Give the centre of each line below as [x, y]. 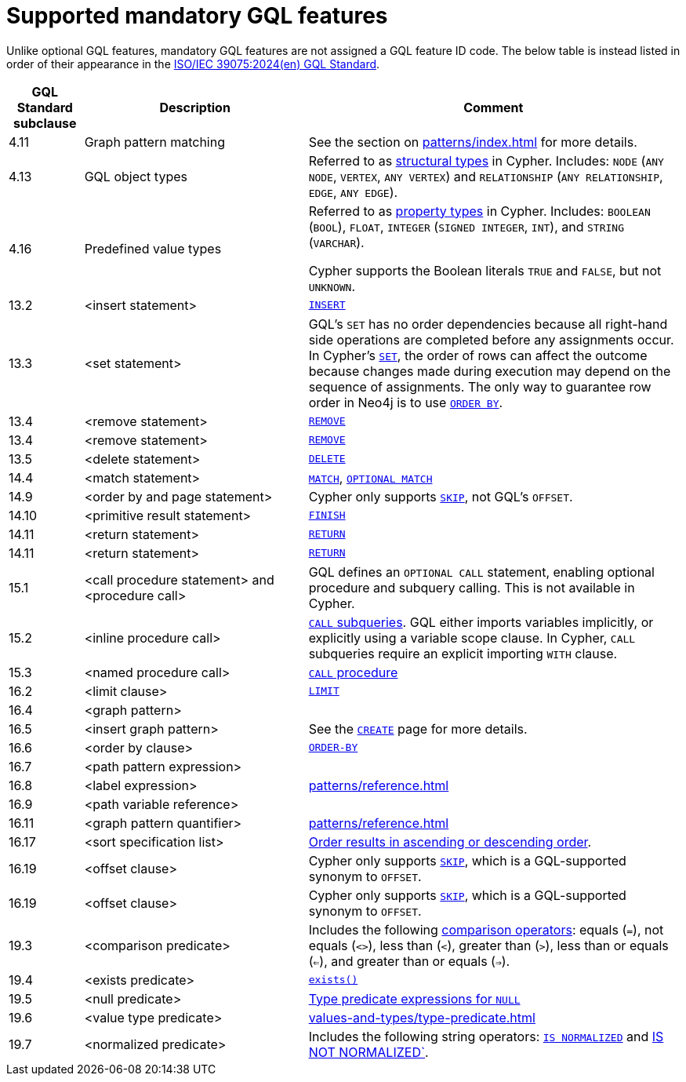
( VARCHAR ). [336, 242]
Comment [494, 107]
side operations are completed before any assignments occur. [491, 339]
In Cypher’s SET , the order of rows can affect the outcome [478, 355]
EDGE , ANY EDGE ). [353, 192]
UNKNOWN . [332, 286]
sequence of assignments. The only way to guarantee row [480, 386]
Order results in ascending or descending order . [450, 842]
